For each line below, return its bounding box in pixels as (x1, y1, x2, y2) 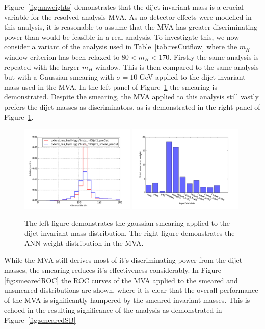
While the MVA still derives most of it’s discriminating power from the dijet (4, 255, 243, 265)
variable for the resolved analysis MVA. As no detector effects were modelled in (4, 11, 252, 22)
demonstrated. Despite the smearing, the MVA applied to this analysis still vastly (4, 91, 259, 102)
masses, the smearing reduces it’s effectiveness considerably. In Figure (4, 264, 222, 275)
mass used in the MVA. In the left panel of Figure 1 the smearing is (4, 81, 217, 92)
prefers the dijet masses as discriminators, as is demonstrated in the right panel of (4, 101, 260, 112)
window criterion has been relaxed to (4, 51, 120, 62)
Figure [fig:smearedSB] (4, 314, 76, 325)
